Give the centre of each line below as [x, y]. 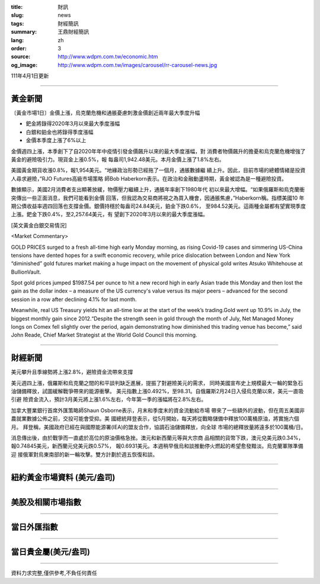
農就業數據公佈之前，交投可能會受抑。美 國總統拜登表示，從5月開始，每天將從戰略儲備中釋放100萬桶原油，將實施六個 [155, 419]
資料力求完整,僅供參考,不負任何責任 [54, 573]
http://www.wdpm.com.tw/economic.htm [108, 57]
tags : [17, 23]
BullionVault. [26, 272]
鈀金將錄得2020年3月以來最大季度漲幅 [73, 124]
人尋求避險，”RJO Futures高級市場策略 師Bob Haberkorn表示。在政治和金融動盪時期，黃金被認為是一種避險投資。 [149, 178]
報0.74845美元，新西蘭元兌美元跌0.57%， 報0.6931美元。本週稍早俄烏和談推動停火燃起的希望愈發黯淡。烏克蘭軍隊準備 [157, 446]
